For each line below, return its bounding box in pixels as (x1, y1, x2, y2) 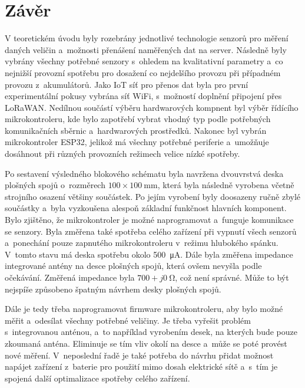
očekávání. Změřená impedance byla (5, 271, 135, 283)
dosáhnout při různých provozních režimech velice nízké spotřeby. (5, 147, 240, 160)
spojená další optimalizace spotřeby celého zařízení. (5, 371, 190, 384)
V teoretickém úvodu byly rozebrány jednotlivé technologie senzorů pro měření (5, 32, 289, 44)
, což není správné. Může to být (175, 271, 289, 283)
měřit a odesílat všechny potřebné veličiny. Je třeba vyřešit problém (5, 314, 251, 326)
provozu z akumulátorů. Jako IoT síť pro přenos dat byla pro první (5, 78, 248, 90)
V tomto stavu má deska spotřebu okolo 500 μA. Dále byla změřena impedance (5, 248, 293, 260)
